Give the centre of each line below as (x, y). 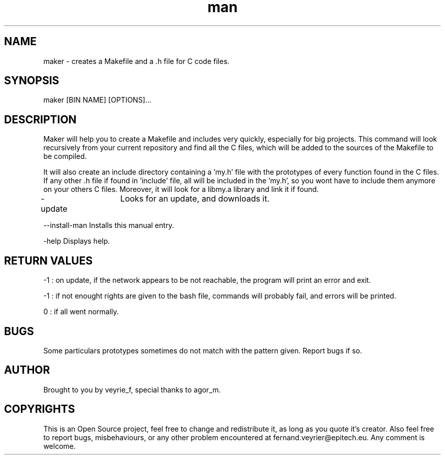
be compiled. (65, 156)
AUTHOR (27, 370)
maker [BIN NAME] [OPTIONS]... (98, 100)
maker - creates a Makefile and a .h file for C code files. (136, 61)
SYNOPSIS (32, 81)
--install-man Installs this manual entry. (109, 225)
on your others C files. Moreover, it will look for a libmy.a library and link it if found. (181, 189)
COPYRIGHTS (40, 409)
